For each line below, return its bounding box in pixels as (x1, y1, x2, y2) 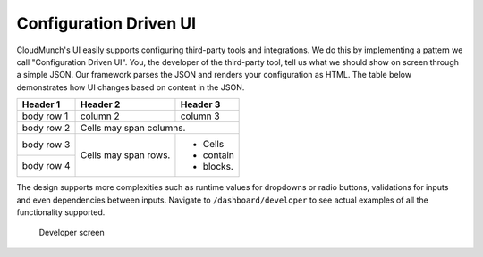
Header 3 (180, 98, 221, 111)
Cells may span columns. (80, 121, 186, 134)
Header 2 (80, 98, 121, 111)
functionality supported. (16, 206, 106, 218)
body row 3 (21, 138, 71, 151)
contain (202, 149, 234, 162)
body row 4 (21, 160, 71, 172)
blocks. (202, 161, 234, 173)
